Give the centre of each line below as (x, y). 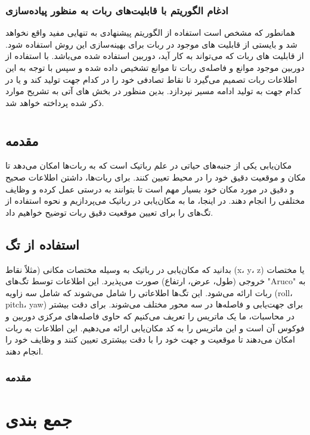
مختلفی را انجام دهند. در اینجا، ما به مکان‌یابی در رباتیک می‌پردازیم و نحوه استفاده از (155, 201)
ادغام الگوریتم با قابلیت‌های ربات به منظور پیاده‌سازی (117, 10)
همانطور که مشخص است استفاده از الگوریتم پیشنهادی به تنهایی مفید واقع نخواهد (150, 32)
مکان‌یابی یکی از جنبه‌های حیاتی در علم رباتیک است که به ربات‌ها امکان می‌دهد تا (149, 165)
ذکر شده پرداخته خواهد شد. (55, 102)
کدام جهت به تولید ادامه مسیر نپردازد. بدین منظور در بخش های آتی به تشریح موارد (154, 91)
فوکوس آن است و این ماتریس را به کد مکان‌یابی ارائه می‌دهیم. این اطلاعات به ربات (155, 327)
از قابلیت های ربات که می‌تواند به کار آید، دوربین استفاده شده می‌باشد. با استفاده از (155, 56)
